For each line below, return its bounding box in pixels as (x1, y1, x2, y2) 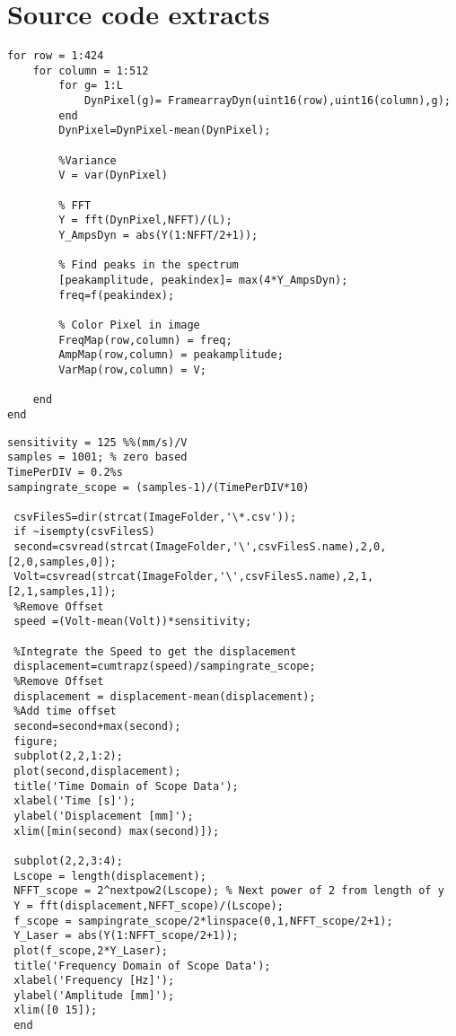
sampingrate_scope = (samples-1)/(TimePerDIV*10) (7, 480, 310, 494)
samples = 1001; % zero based (7, 451, 188, 464)
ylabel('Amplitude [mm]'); (13, 988, 175, 1002)
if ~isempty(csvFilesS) (13, 525, 155, 539)
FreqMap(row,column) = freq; (58, 333, 232, 347)
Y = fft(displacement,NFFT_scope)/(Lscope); (13, 899, 284, 912)
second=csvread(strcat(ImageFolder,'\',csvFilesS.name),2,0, (13, 540, 387, 554)
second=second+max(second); (13, 720, 181, 733)
